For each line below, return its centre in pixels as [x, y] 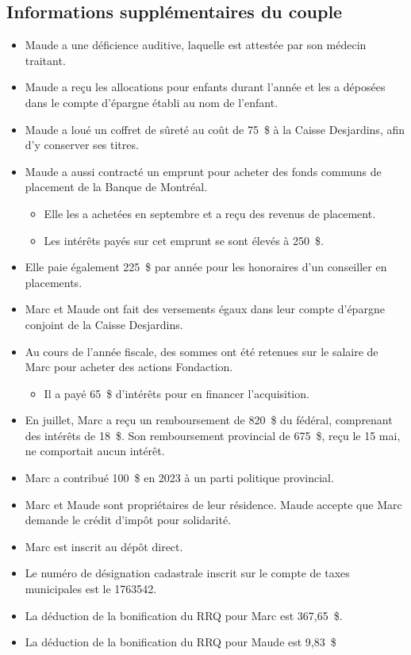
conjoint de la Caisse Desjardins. [104, 324]
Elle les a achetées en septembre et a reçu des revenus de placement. [210, 213]
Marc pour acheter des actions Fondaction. [129, 367]
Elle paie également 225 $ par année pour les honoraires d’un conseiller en [206, 267]
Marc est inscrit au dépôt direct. [104, 546]
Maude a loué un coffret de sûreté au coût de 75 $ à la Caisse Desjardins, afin [215, 129]
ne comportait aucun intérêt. [95, 451]
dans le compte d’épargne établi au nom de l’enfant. [152, 102]
